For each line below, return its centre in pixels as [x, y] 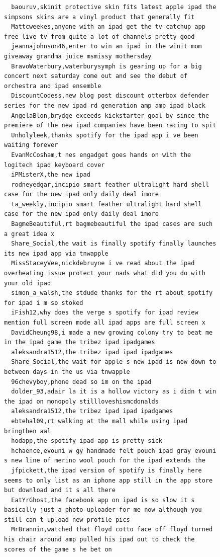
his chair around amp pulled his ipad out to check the [99, 540]
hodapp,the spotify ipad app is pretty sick [87, 441]
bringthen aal [28, 431]
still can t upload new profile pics [67, 520]
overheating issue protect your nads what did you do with [105, 273]
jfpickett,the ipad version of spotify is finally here [106, 470]
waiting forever [31, 145]
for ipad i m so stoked [44, 303]
